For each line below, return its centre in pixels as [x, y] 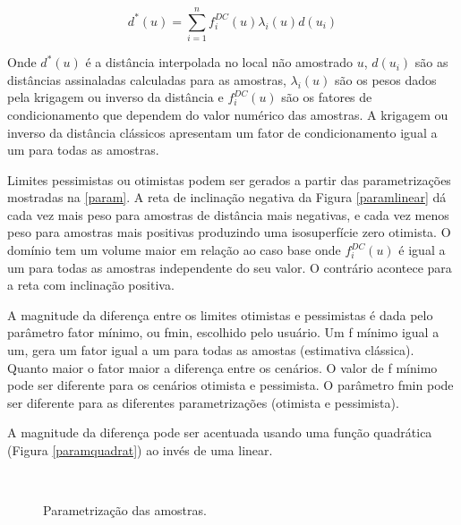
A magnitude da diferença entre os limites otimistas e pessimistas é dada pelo [220, 314]
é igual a [422, 250]
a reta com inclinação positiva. [91, 285]
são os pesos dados [386, 79]
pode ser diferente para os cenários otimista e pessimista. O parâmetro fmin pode [230, 385]
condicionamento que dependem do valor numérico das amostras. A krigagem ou [228, 114]
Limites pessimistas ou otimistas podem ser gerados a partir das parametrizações [229, 179]
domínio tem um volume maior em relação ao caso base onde [174, 250]
